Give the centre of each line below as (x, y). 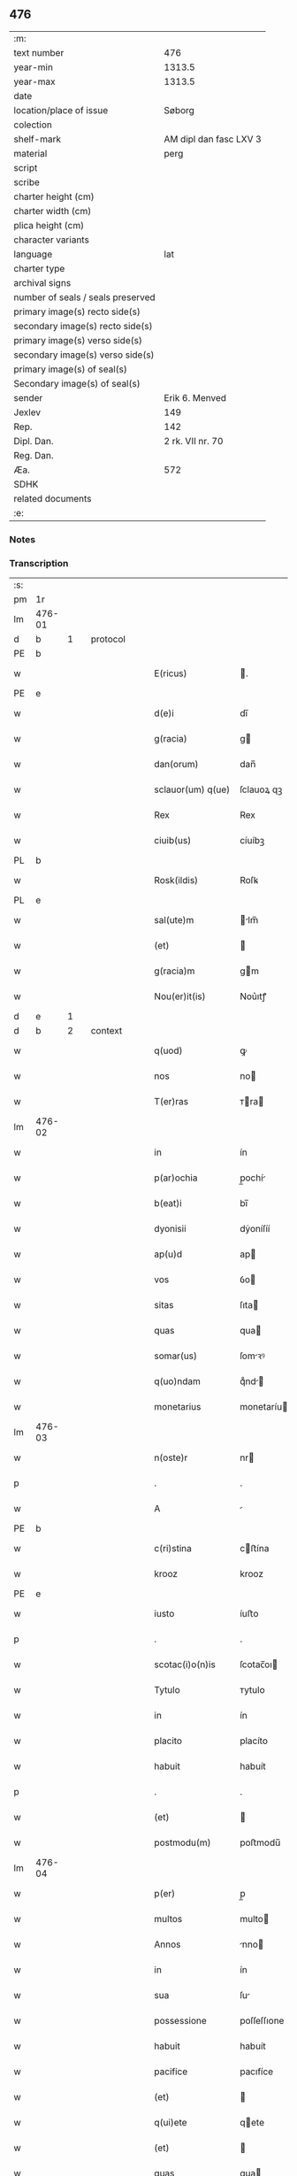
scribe (27, 182)
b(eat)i (168, 1203)
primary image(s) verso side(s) (78, 340)
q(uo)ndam (177, 1381)
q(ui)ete (171, 2123)
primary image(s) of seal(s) (71, 369)
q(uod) (168, 1050)
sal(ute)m (174, 920)
